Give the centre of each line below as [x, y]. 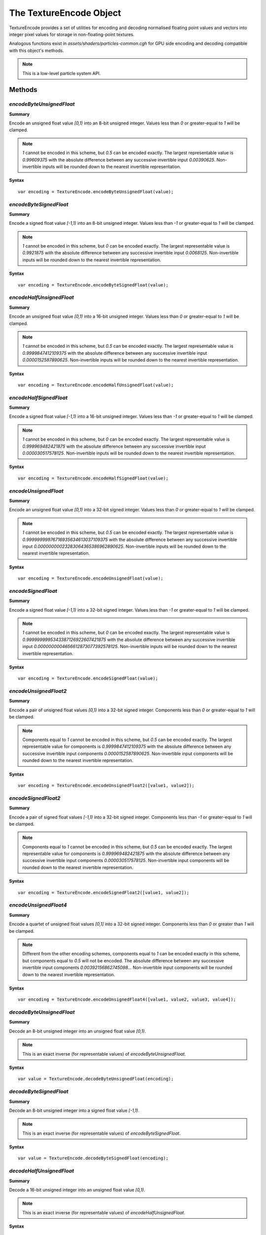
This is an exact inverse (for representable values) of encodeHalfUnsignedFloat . [104, 1212]
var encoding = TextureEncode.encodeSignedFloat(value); [88, 679]
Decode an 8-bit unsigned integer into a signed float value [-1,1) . [74, 1110]
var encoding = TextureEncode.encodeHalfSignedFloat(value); [93, 478]
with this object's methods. [36, 50]
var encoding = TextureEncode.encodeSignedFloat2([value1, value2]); [104, 892]
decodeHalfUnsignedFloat [41, 1171]
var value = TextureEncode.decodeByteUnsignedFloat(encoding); [96, 1079]
